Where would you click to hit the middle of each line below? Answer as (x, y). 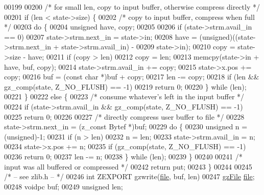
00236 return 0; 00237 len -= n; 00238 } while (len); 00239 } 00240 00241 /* (123, 156)
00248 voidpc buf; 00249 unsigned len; (64, 186)
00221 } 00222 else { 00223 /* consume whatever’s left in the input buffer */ (124, 96)
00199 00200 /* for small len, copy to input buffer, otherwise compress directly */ (132, 7)
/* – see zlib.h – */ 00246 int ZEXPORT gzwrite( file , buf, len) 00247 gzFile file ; (129, 176)
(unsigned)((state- (227, 36)
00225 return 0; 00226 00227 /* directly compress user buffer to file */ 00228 (124, 116)
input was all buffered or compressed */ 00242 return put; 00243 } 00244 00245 (128, 166)
